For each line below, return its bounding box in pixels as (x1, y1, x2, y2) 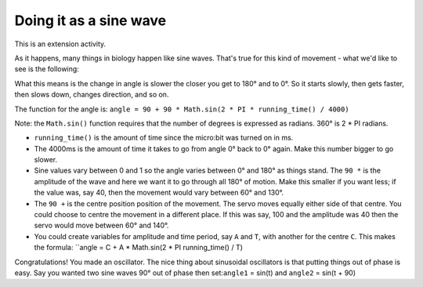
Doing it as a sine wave (14, 12, 167, 29)
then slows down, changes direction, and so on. (14, 90, 169, 100)
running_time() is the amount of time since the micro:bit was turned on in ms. (34, 133, 294, 143)
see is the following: (14, 64, 80, 74)
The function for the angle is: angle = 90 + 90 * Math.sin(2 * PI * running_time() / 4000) (14, 104, 349, 114)
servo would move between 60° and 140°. (34, 220, 169, 231)
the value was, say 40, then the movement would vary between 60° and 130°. (34, 188, 284, 198)
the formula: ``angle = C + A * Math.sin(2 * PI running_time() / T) (34, 243, 243, 252)
